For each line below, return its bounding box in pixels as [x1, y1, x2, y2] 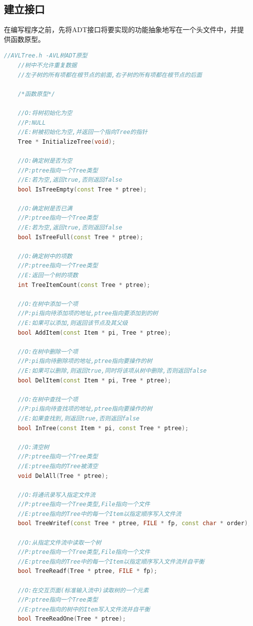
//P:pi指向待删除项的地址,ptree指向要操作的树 [18, 358, 152, 365]
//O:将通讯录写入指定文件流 [18, 491, 96, 498]
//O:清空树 [18, 443, 49, 451]
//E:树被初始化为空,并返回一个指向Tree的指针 [18, 129, 148, 136]
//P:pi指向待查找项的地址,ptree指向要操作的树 [18, 405, 152, 413]
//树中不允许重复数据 [18, 61, 77, 69]
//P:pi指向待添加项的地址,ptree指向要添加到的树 [18, 310, 158, 317]
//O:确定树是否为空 [18, 157, 72, 164]
